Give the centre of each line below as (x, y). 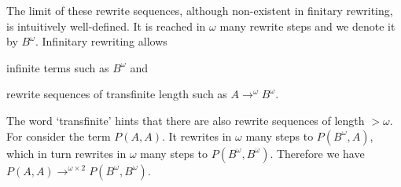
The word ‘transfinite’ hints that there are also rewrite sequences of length (186, 120)
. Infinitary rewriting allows (101, 41)
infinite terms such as (58, 67)
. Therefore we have (317, 153)
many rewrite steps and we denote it (307, 26)
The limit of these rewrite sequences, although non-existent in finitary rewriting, (200, 10)
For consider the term (59, 136)
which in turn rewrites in (66, 153)
